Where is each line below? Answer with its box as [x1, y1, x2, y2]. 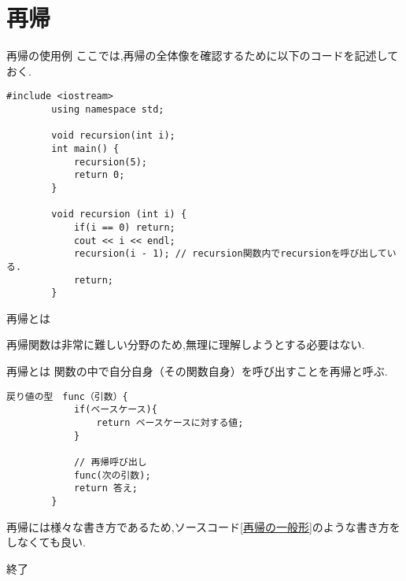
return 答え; [73, 483, 138, 494]
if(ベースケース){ [73, 404, 157, 416]
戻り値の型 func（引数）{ [6, 390, 128, 402]
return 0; [73, 169, 125, 181]
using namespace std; [51, 103, 164, 115]
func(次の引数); [73, 469, 151, 481]
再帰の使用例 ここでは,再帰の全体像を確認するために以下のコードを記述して [6, 47, 399, 64]
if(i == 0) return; [73, 221, 175, 233]
